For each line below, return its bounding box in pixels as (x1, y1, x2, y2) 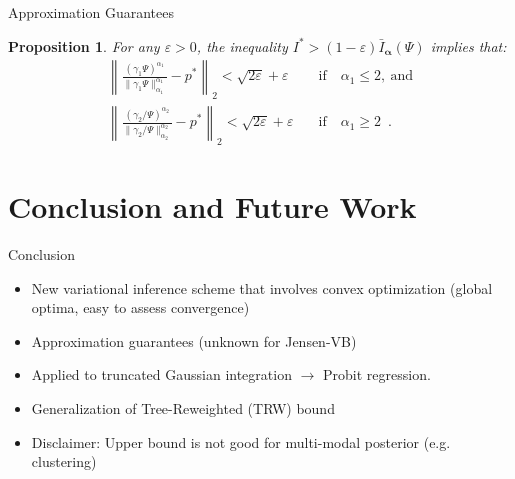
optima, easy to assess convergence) (31, 297, 250, 318)
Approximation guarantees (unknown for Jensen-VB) (31, 330, 357, 351)
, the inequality (196, 35, 288, 56)
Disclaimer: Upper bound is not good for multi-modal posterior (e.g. (31, 431, 451, 452)
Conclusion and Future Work (8, 186, 417, 227)
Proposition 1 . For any (8, 35, 160, 56)
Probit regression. (323, 364, 431, 385)
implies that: (430, 35, 507, 56)
